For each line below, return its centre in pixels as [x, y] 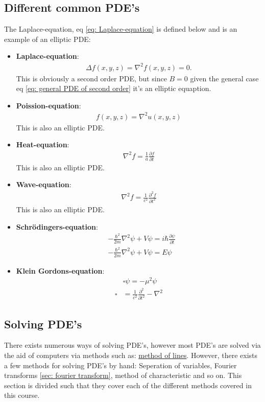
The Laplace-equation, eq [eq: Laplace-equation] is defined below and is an [121, 29]
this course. [22, 395]
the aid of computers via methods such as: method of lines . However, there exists [131, 355]
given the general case [224, 78]
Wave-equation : [44, 184]
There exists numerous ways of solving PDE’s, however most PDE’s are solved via [132, 345]
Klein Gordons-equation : [60, 270]
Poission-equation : [49, 105]
